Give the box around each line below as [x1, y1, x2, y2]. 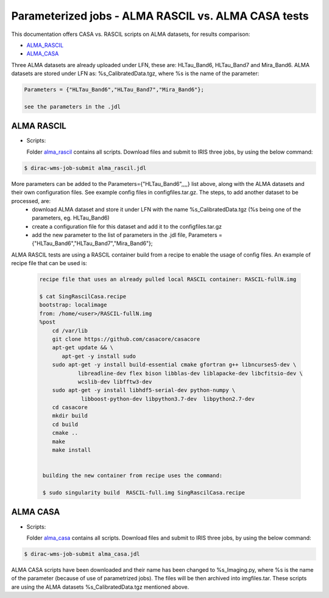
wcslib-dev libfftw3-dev [77, 378, 152, 385]
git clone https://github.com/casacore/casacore [52, 335, 200, 343]
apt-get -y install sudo [62, 352, 136, 360]
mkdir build [52, 412, 88, 419]
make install [52, 447, 91, 454]
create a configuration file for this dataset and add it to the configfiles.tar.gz [32, 222, 222, 230]
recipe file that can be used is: [11, 260, 88, 267]
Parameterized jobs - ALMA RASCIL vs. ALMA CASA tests [11, 9, 309, 23]
